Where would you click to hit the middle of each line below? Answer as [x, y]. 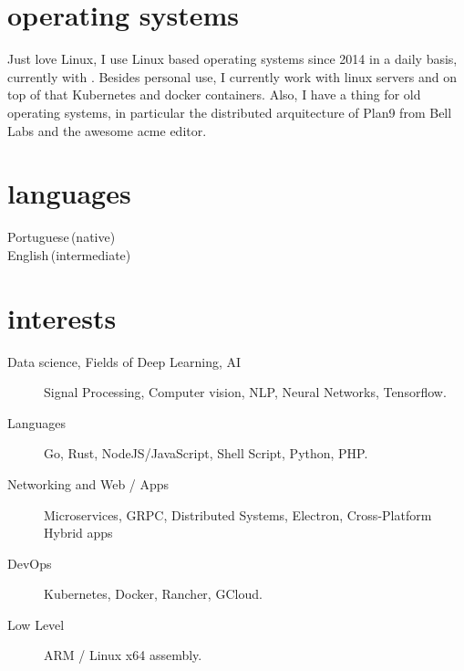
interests [62, 317]
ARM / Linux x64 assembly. [123, 655]
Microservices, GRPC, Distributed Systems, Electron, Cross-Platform [238, 514]
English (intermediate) [69, 254]
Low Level [36, 624]
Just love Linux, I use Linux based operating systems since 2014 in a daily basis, [232, 59]
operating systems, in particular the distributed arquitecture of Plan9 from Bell [230, 112]
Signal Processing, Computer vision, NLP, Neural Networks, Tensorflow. [245, 392]
